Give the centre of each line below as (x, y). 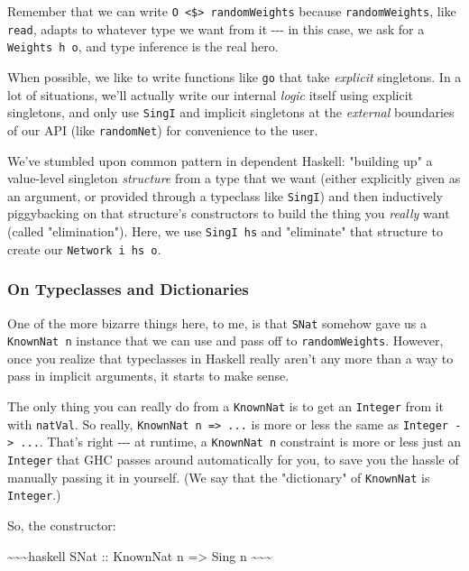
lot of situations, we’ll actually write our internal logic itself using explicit (211, 94)
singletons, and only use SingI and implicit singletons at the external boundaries (231, 112)
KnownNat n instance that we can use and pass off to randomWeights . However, (225, 341)
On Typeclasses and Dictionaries (128, 289)
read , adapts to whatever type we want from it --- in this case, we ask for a (216, 28)
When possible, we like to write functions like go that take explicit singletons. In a (234, 76)
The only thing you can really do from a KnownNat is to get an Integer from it (226, 406)
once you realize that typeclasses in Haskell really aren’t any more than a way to (230, 358)
